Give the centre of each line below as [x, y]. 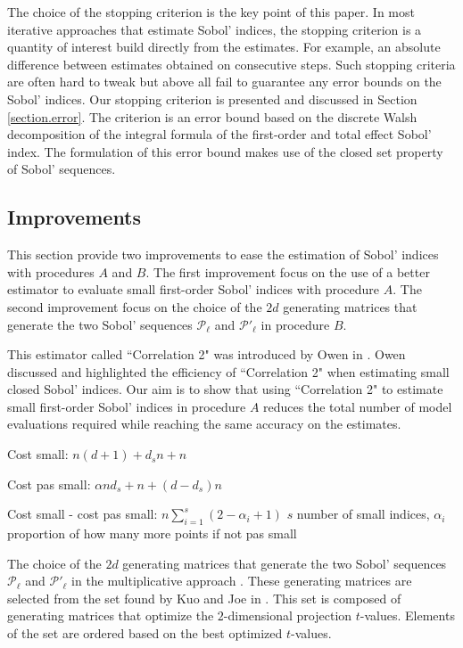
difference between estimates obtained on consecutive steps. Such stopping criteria [231, 64]
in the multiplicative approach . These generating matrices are [242, 581]
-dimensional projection [288, 615]
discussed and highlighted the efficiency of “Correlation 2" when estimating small [228, 371]
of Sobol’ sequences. [62, 169]
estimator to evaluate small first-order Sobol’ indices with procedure [194, 289]
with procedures [51, 271]
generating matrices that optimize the [111, 615]
